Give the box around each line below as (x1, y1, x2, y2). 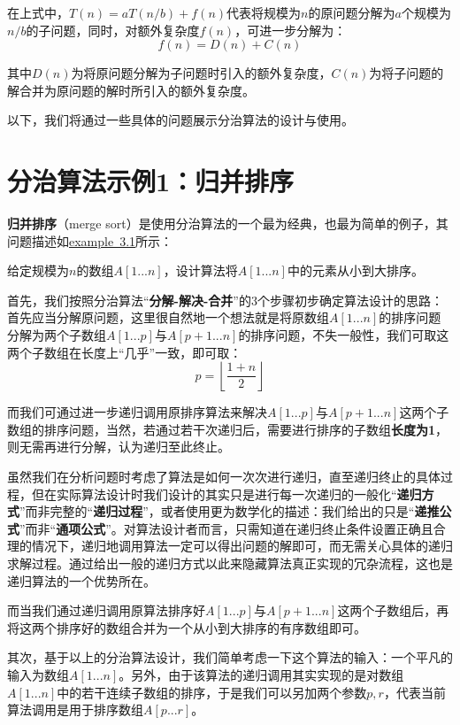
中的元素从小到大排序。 (287, 261, 424, 280)
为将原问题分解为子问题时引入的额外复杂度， (71, 64, 332, 82)
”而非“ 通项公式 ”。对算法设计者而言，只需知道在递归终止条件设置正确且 (19, 519, 433, 537)
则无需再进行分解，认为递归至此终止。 (7, 437, 230, 456)
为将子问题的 (369, 64, 444, 82)
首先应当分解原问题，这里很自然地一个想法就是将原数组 (7, 308, 329, 327)
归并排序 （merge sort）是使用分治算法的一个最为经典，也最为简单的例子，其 (7, 214, 448, 233)
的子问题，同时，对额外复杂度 (26, 20, 200, 39)
